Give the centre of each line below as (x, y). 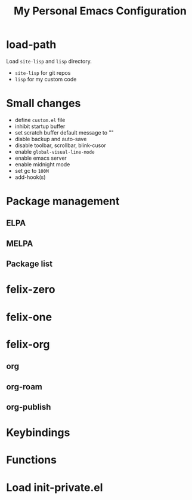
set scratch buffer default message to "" (64, 132)
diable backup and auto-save (51, 139)
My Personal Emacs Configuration (100, 11)
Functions (31, 460)
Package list (29, 264)
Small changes (44, 103)
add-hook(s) (30, 177)
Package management (63, 201)
